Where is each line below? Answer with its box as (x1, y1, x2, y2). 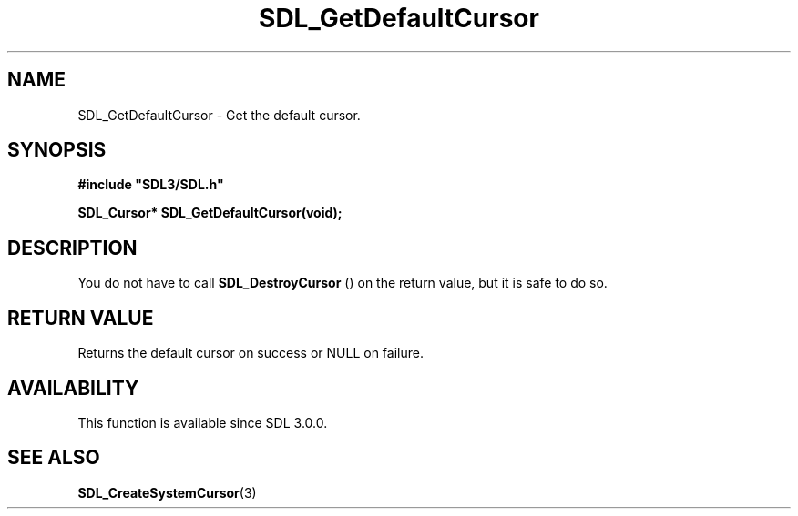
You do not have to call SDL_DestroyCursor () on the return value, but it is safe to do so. (77, 275, 608, 291)
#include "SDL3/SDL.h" (77, 177, 224, 193)
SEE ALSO (7, 446, 100, 470)
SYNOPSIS (7, 138, 107, 162)
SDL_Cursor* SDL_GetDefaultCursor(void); (77, 205, 343, 221)
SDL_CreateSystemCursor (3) (77, 484, 257, 501)
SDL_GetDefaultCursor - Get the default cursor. (77, 106, 361, 123)
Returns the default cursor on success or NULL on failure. (77, 345, 424, 361)
